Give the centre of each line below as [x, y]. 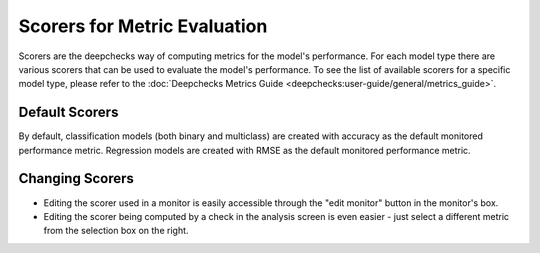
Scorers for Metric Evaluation [143, 26]
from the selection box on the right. [116, 231]
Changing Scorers [76, 178]
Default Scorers [68, 112]
